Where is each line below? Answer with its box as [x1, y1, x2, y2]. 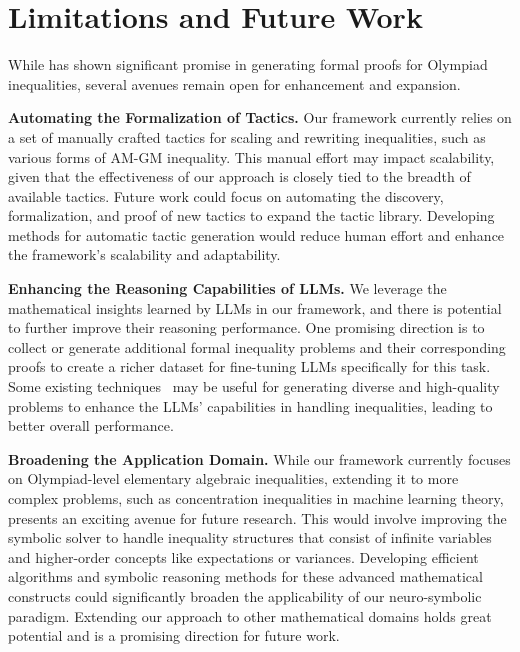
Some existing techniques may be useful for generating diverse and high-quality [8, 376, 500, 397]
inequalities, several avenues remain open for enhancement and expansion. [8, 73, 461, 94]
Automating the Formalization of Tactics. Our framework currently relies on [8, 107, 512, 128]
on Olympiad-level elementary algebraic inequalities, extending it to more [8, 468, 459, 489]
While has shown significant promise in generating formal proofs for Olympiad [8, 54, 488, 75]
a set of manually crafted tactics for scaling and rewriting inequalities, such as [8, 126, 486, 147]
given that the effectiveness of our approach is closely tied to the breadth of [8, 166, 471, 187]
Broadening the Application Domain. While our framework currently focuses [8, 448, 511, 469]
